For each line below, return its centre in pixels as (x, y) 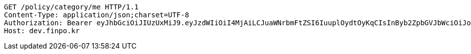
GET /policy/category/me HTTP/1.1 (71, 7)
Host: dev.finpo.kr (42, 31)
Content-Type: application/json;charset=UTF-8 (97, 15)
